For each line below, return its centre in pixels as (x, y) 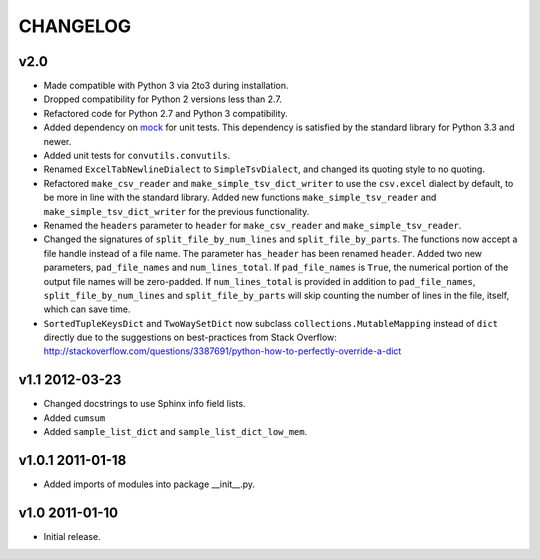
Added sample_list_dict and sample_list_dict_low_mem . (175, 432)
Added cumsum (74, 417)
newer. (57, 141)
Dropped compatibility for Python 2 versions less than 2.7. (162, 99)
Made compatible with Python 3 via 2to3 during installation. (166, 86)
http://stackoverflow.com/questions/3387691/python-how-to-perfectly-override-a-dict (222, 351)
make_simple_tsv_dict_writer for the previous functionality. (176, 211)
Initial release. (72, 536)
